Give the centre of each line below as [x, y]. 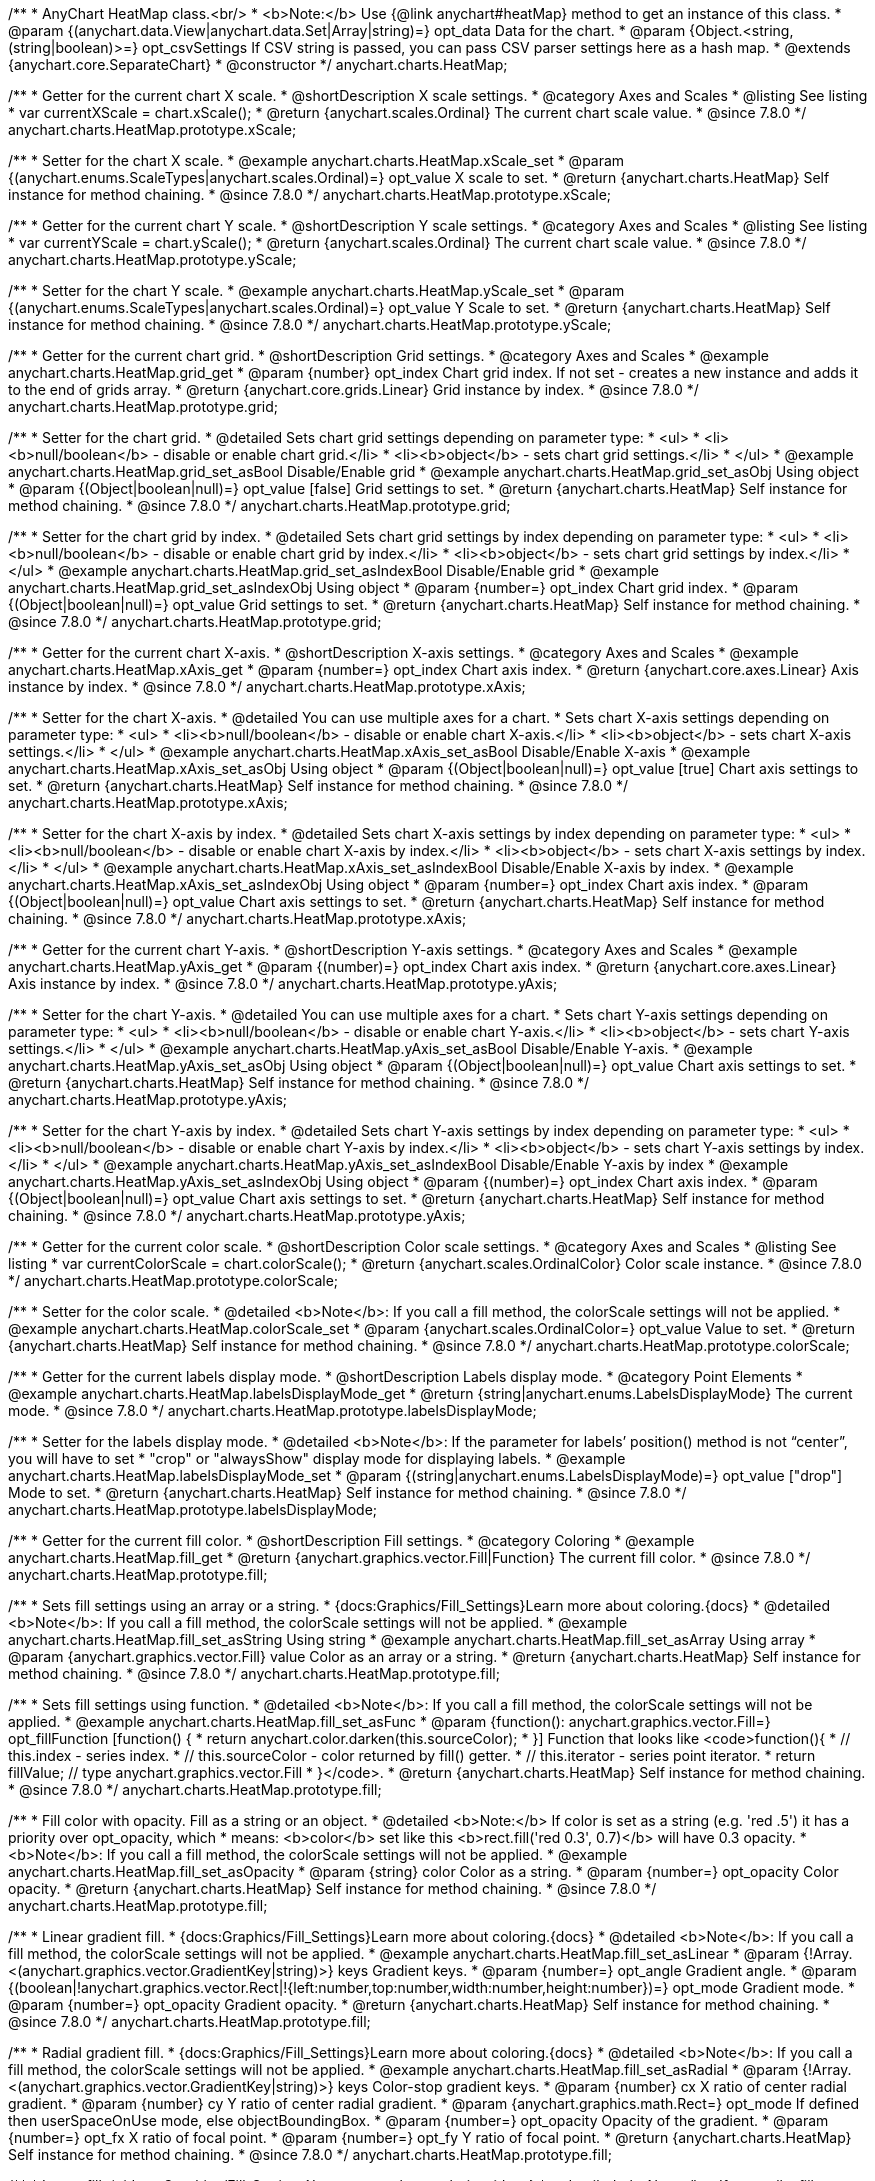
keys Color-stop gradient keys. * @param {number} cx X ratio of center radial [592, 2086]
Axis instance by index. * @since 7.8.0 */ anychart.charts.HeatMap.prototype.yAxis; [283, 983]
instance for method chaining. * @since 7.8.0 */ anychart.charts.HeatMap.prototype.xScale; [310, 194]
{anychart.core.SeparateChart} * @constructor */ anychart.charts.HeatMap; [258, 64]
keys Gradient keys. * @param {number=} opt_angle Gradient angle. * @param [597, 1970]
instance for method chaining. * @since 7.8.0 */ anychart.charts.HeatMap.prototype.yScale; [310, 324]
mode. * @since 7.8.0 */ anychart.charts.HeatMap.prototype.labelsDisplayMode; [272, 1410]
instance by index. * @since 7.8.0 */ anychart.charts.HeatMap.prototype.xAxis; [267, 686]
